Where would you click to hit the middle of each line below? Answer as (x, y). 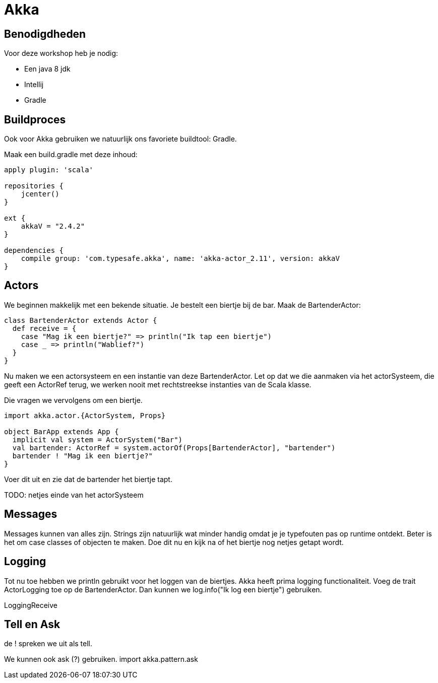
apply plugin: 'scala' (49, 170)
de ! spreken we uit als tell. (48, 644)
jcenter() (40, 194)
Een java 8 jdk (47, 69)
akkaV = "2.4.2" (53, 226)
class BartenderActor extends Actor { (81, 320)
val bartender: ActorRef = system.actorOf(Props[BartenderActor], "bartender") (174, 448)
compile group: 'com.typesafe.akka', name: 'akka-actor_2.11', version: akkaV (180, 259)
